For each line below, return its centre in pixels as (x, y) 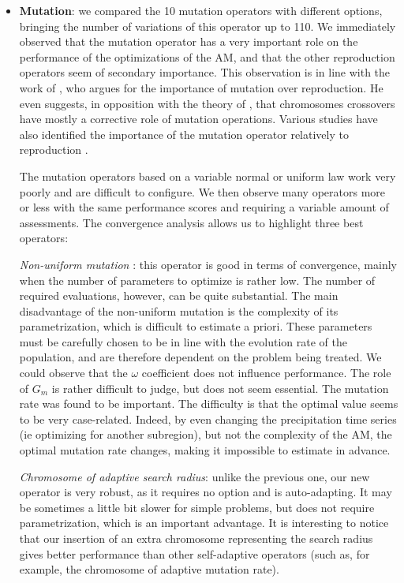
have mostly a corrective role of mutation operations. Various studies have (198, 119)
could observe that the (73, 373)
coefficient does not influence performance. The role (266, 373)
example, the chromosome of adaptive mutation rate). (149, 569)
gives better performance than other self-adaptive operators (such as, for (195, 553)
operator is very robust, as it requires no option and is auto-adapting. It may (206, 492)
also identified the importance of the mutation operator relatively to (184, 134)
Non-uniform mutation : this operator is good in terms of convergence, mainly (208, 264)
